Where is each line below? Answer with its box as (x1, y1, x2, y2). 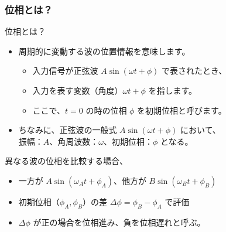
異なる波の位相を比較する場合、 (5, 155, 128, 167)
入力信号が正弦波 (32, 64, 98, 77)
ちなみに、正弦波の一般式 (18, 124, 117, 136)
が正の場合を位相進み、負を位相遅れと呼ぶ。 (33, 216, 206, 228)
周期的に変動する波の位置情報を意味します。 (18, 45, 190, 57)
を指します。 (148, 84, 197, 96)
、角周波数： (49, 135, 99, 147)
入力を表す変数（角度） (32, 84, 123, 96)
